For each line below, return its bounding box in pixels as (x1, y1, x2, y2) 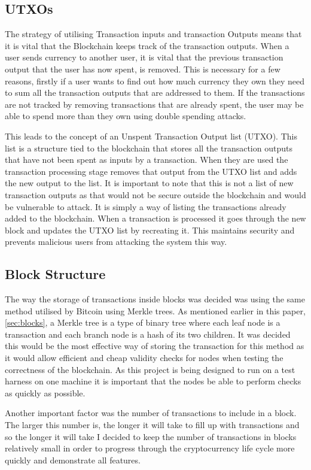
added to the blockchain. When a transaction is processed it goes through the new (5, 212, 306, 225)
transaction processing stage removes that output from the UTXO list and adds (5, 165, 297, 177)
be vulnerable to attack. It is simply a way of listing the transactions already (5, 200, 286, 213)
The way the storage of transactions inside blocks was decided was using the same (5, 293, 305, 305)
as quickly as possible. (5, 386, 86, 399)
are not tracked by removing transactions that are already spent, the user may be (5, 98, 304, 110)
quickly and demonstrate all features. (5, 453, 141, 466)
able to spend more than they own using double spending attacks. (5, 110, 246, 122)
